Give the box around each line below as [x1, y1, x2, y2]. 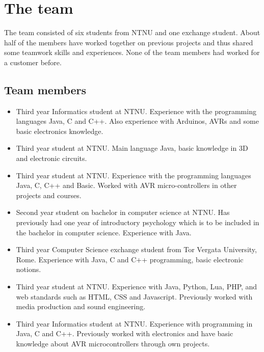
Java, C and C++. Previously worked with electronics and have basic [16, 328, 233, 339]
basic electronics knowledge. [16, 125, 103, 136]
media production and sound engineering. [16, 301, 146, 312]
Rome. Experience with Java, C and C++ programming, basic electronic [16, 254, 244, 264]
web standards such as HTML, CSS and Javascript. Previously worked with [16, 291, 253, 302]
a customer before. [4, 57, 62, 67]
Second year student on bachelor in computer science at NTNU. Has [16, 207, 230, 218]
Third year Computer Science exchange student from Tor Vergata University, [16, 244, 257, 255]
